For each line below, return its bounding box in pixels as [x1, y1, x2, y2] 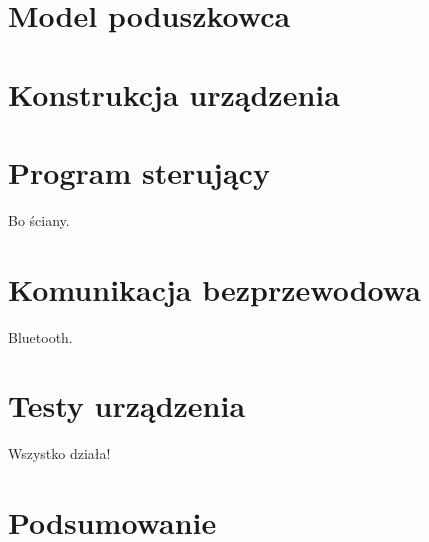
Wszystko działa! [8, 443, 111, 464]
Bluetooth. [8, 326, 73, 347]
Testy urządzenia [8, 385, 246, 426]
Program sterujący [8, 151, 270, 192]
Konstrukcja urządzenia [8, 73, 340, 114]
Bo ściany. [8, 209, 70, 230]
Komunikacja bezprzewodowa [8, 268, 421, 309]
